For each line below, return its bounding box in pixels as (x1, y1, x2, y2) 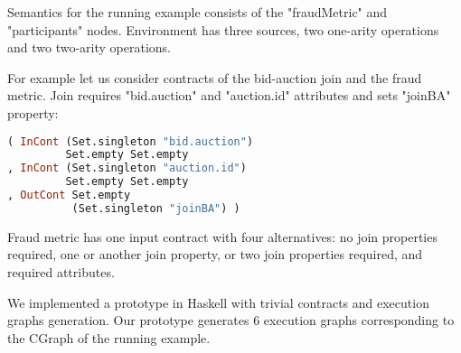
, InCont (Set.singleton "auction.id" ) (7, 162, 247, 175)
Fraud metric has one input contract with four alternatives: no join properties (7, 227, 437, 246)
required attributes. (7, 263, 115, 281)
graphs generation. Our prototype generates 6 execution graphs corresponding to (7, 311, 455, 330)
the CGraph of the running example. (7, 328, 211, 347)
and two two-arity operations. (7, 38, 171, 57)
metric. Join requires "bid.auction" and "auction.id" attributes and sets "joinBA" (7, 86, 451, 105)
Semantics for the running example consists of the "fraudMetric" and (7, 3, 388, 21)
